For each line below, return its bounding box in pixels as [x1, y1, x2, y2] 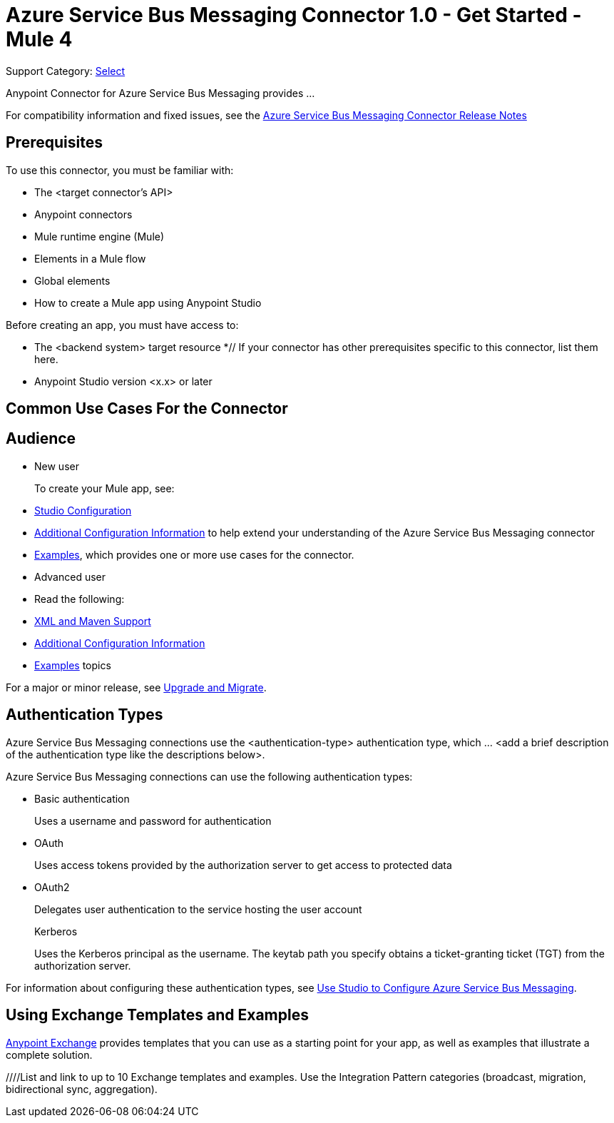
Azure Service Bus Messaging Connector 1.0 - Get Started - [6, 3, 582, 27]
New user [34, 459, 79, 472]
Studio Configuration [34, 504, 132, 517]
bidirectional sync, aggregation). [6, 1082, 158, 1095]
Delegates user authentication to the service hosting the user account [34, 903, 362, 915]
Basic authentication [34, 792, 130, 805]
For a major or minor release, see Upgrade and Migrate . [6, 681, 267, 693]
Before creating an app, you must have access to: [6, 318, 239, 331]
